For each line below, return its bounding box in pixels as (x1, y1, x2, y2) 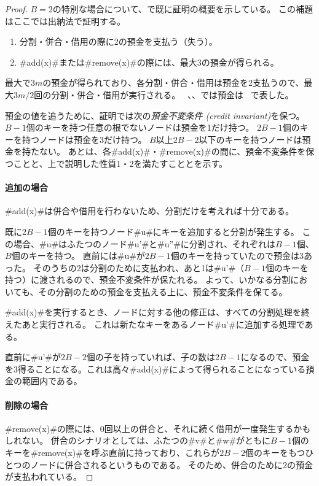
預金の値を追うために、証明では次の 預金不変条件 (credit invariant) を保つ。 (5, 109, 305, 121)
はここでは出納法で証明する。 (5, 14, 125, 27)
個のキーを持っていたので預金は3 (170, 249, 304, 262)
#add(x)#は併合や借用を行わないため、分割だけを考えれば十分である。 (5, 204, 294, 217)
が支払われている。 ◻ (5, 470, 93, 483)
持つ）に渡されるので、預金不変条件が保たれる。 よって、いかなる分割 (5, 273, 291, 286)
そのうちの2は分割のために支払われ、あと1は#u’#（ (33, 261, 245, 274)
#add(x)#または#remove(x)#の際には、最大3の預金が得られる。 (19, 55, 279, 68)
